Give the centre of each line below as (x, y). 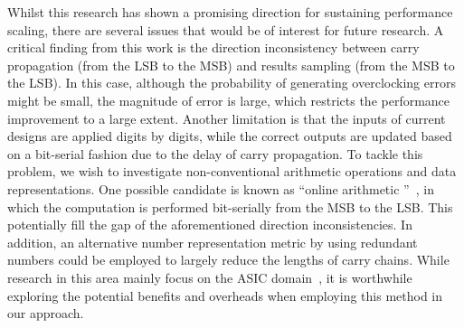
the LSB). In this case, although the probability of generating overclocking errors (232, 83)
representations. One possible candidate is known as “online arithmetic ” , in (221, 188)
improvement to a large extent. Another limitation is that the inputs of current (227, 118)
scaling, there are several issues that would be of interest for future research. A (226, 29)
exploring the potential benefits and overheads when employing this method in (225, 295)
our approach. (46, 313)
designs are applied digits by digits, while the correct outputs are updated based (230, 136)
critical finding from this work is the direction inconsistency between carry (213, 47)
